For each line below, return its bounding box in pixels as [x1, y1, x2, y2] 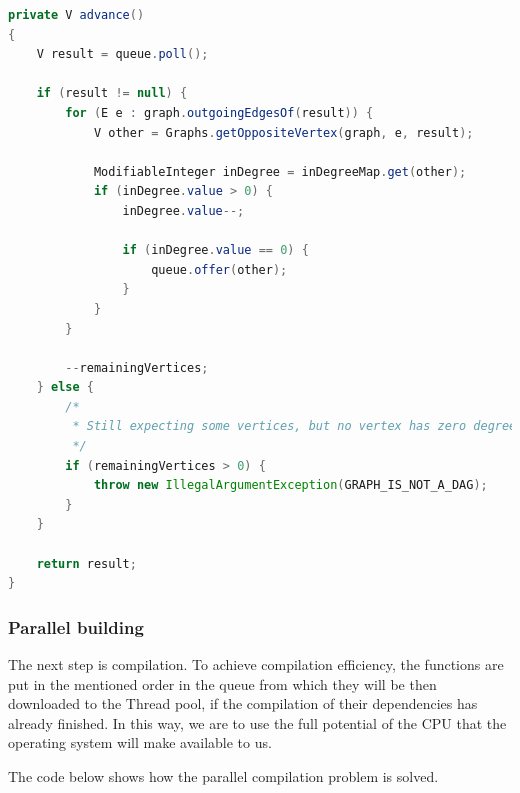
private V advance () [8, 8, 145, 22]
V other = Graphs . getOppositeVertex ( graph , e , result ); [93, 125, 474, 140]
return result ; [36, 556, 137, 571]
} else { [36, 380, 94, 395]
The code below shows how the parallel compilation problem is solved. [8, 766, 439, 786]
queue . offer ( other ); [151, 262, 288, 277]
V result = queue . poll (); [36, 47, 209, 62]
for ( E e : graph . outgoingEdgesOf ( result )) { [65, 105, 374, 120]
